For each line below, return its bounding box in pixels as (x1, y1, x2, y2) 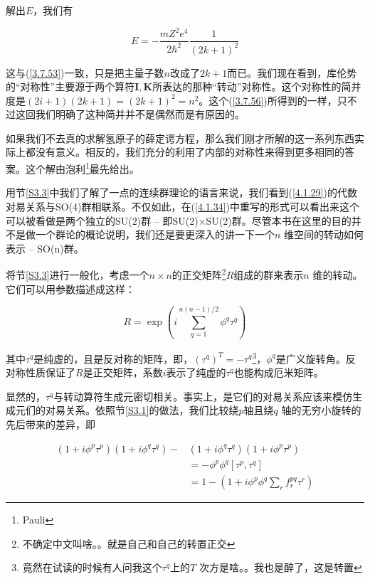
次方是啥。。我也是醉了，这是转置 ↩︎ (199, 560, 362, 575)
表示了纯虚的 (166, 365, 226, 380)
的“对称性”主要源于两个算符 (6, 79, 135, 94)
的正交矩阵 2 (171, 265, 226, 282)
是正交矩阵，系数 (83, 365, 163, 380)
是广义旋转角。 (275, 351, 346, 366)
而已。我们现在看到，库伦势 (227, 65, 357, 80)
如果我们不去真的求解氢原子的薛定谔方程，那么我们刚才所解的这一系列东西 (6, 130, 354, 145)
